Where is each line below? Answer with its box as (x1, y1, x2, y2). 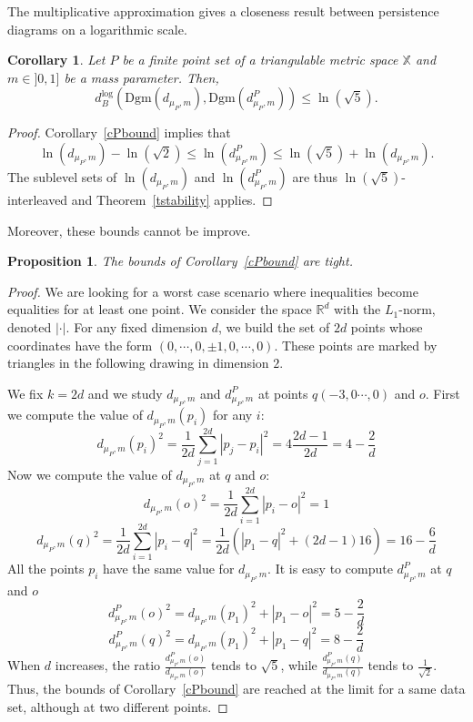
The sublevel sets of (7, 167, 117, 186)
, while (280, 656, 317, 675)
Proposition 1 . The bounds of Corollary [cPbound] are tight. (7, 251, 353, 270)
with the (333, 300, 381, 319)
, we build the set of (218, 317, 330, 336)
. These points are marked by (274, 335, 438, 354)
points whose (350, 317, 423, 336)
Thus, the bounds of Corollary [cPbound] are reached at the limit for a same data (7, 679, 466, 698)
